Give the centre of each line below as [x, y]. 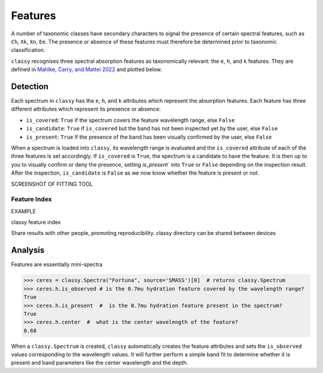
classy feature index [36, 222]
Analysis [28, 250]
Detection [30, 86]
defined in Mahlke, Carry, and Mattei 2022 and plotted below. [87, 69]
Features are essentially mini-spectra [57, 265]
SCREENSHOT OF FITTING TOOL [52, 184]
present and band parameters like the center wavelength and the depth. [100, 363]
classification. [28, 50]
